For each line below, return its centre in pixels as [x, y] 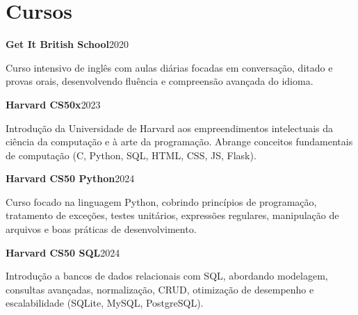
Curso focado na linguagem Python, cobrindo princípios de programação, [161, 201]
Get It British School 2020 [67, 44]
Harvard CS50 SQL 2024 [63, 252]
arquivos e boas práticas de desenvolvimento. [101, 229]
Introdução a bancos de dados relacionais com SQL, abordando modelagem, [167, 276]
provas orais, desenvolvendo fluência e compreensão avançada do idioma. [160, 81]
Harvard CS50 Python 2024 [70, 178]
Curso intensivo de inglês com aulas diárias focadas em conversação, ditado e [169, 67]
